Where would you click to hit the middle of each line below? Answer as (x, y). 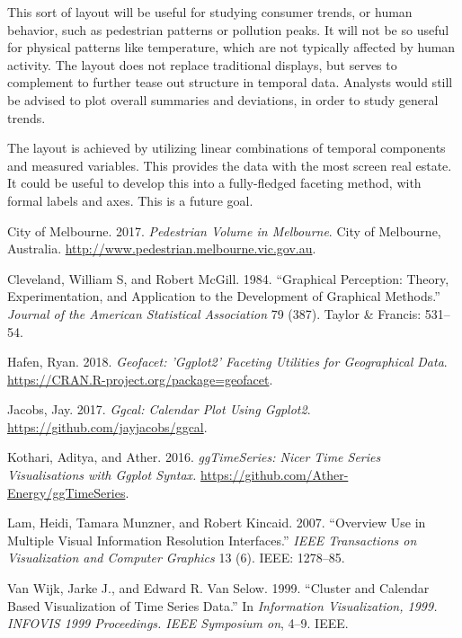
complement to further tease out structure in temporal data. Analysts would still (230, 82)
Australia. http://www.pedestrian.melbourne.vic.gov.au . (162, 248)
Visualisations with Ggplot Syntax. (102, 475)
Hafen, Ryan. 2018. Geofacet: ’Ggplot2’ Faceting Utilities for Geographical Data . (227, 362)
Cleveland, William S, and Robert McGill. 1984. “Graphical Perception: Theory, (228, 278)
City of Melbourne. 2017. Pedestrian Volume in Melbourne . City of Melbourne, (224, 230)
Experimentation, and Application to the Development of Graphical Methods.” (224, 296)
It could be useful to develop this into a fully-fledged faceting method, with (214, 183)
